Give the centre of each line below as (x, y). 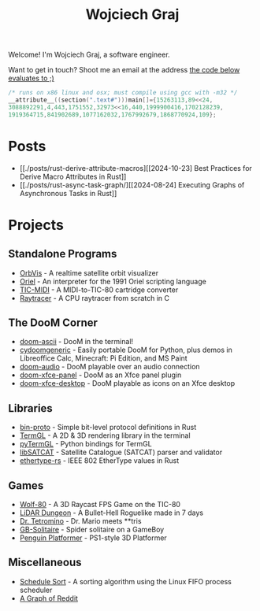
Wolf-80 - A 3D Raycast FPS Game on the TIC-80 (100, 505)
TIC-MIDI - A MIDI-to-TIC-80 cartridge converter (99, 290)
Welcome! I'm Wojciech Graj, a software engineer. (89, 55)
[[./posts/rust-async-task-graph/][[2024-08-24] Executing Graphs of (132, 185)
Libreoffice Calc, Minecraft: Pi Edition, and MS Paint (103, 358)
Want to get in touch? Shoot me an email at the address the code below (124, 70)
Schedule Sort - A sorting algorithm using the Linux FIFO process (126, 581)
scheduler (36, 590)
